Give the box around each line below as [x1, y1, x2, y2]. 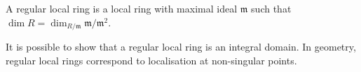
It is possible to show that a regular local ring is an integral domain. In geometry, [6, 39, 356, 54]
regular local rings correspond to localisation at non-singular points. [6, 53, 297, 67]
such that [251, 1, 292, 15]
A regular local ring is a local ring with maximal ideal [6, 1, 238, 15]
